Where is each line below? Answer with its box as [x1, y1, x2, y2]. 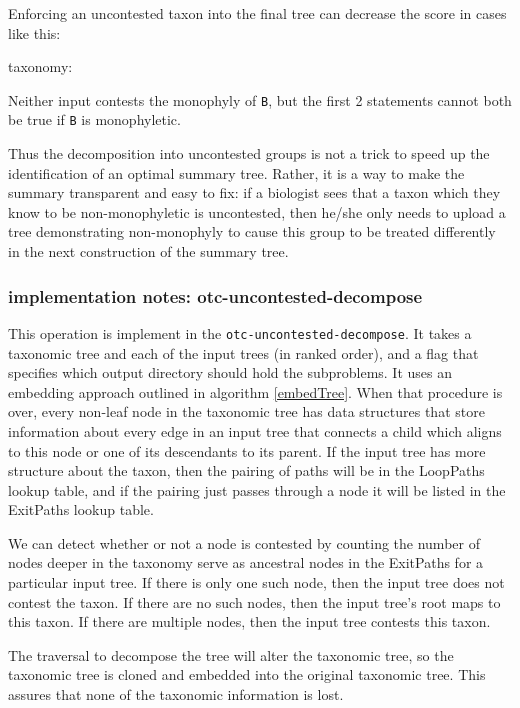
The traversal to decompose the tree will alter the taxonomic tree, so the [8, 644, 454, 665]
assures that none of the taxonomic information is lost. [8, 684, 344, 705]
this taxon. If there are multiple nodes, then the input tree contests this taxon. [8, 611, 491, 632]
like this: [8, 22, 61, 43]
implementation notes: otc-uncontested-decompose [8, 283, 423, 308]
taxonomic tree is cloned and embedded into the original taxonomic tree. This [8, 664, 486, 685]
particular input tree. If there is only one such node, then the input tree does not [8, 572, 505, 593]
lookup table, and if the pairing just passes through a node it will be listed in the [8, 479, 506, 500]
